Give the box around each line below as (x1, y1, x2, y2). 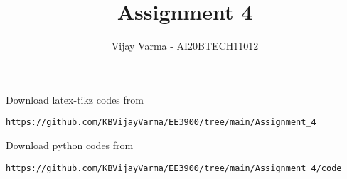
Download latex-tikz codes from (6, 92, 144, 107)
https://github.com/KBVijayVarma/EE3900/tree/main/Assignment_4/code (6, 163, 342, 173)
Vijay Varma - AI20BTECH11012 (111, 38, 259, 53)
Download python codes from (6, 137, 134, 152)
